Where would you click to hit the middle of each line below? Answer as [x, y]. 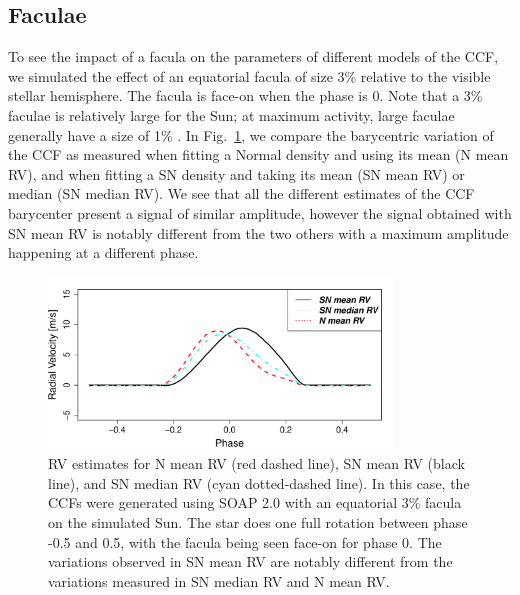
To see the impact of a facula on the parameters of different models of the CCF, [253, 56]
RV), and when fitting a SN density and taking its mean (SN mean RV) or [236, 173]
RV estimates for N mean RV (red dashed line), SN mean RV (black [256, 463]
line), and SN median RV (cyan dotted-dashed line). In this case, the [259, 482]
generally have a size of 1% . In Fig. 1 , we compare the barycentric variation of [251, 134]
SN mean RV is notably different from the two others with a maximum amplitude [258, 232]
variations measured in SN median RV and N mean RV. [219, 580]
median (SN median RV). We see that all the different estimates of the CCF [241, 193]
